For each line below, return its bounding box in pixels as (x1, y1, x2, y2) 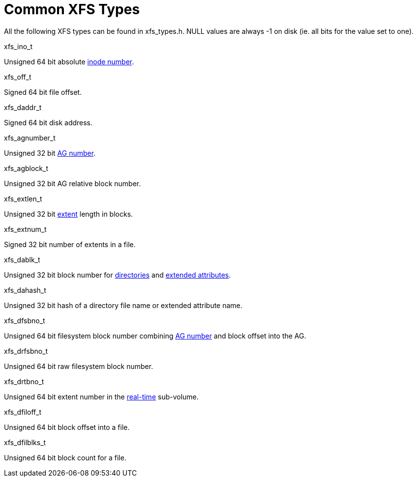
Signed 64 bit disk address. (4, 118, 93, 127)
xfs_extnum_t (4, 225, 47, 233)
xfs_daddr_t (4, 103, 42, 112)
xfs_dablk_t (4, 255, 40, 264)
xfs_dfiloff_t (4, 407, 42, 416)
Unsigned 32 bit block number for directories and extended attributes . (4, 270, 231, 279)
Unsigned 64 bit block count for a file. (4, 453, 126, 462)
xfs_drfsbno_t (4, 346, 48, 355)
